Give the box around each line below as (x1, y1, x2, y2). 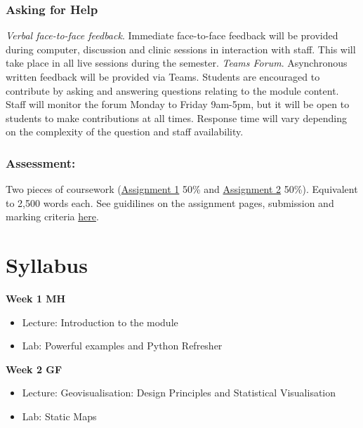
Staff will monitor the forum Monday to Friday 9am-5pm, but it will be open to (6, 97, 350, 112)
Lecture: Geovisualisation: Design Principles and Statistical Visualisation (22, 385, 336, 400)
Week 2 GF (6, 361, 62, 376)
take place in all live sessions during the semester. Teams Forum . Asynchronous (6, 55, 348, 70)
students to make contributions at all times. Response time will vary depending (6, 110, 348, 125)
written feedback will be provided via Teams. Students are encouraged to (6, 69, 320, 83)
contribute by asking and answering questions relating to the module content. (6, 83, 339, 98)
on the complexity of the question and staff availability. (6, 124, 244, 139)
